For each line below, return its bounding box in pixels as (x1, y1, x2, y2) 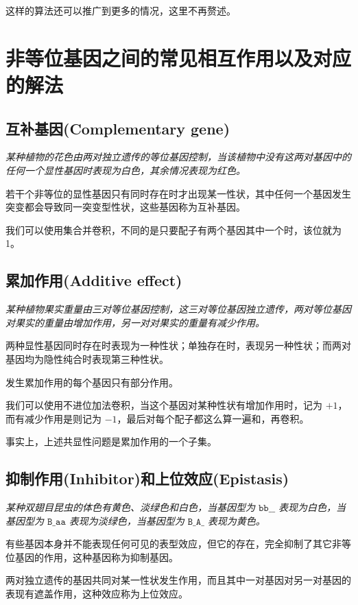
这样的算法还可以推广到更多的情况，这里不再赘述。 (5, 3, 236, 17)
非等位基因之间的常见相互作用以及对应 (5, 43, 352, 71)
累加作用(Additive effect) (5, 270, 182, 291)
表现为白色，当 (278, 500, 346, 514)
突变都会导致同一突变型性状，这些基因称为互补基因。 (5, 200, 246, 214)
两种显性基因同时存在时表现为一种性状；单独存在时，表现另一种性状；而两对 (5, 338, 351, 353)
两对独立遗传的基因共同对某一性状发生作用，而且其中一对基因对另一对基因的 (5, 573, 351, 587)
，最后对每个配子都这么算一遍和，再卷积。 (117, 411, 309, 425)
